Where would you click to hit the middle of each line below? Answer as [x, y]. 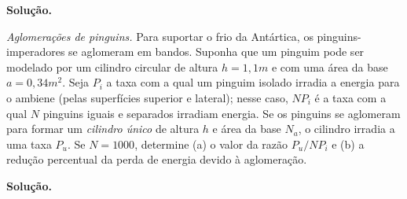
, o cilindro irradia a [346, 129]
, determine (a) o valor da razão [211, 144]
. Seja [76, 82]
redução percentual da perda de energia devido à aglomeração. [157, 159]
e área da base [247, 129]
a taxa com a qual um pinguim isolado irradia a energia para [253, 82]
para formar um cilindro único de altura [103, 129]
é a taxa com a [350, 97]
